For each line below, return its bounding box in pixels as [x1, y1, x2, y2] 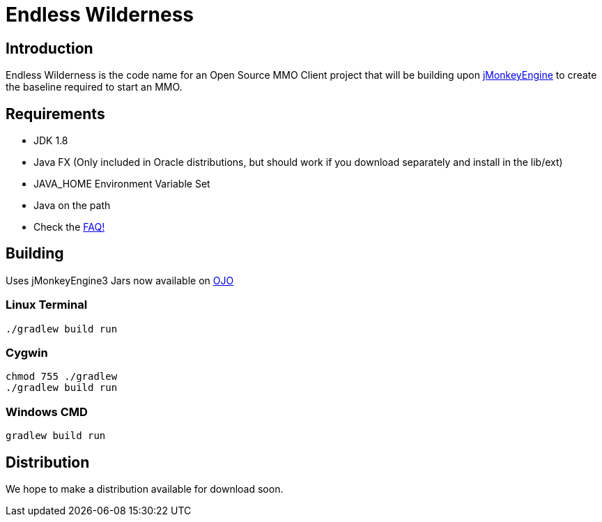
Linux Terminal [6, 298, 88, 312]
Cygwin [6, 345, 48, 360]
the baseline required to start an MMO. [6, 81, 183, 93]
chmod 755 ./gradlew [6, 371, 118, 383]
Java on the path [33, 199, 111, 212]
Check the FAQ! [33, 221, 105, 233]
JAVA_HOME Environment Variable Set [33, 178, 210, 190]
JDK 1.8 [33, 135, 68, 147]
